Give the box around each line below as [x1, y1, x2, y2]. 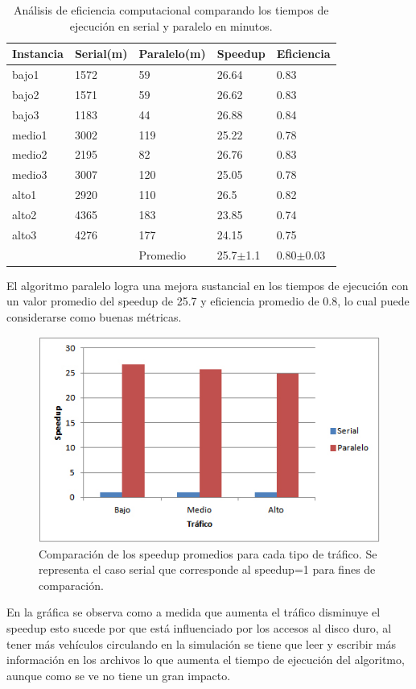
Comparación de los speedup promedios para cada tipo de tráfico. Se [39, 545, 377, 562]
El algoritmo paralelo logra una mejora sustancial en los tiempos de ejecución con [6, 276, 409, 293]
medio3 [12, 166, 47, 183]
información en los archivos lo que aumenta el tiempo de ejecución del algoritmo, [6, 651, 405, 668]
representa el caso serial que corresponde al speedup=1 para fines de [39, 561, 376, 578]
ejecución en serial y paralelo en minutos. [69, 17, 273, 34]
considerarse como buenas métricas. [6, 308, 182, 325]
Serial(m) [74, 45, 128, 62]
